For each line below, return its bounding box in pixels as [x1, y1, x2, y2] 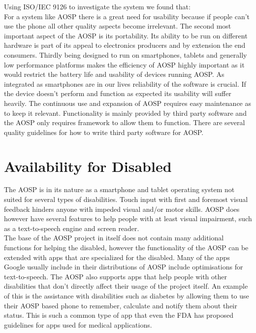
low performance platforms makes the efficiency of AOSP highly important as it [4, 59, 245, 69]
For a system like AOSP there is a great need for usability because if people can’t [4, 11, 250, 21]
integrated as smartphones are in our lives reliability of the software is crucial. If [4, 78, 246, 89]
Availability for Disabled [4, 156, 172, 176]
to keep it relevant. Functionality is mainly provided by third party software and [4, 107, 247, 118]
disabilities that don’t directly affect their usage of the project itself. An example [4, 281, 248, 291]
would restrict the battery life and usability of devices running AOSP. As [4, 69, 224, 79]
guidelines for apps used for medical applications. [4, 319, 152, 330]
